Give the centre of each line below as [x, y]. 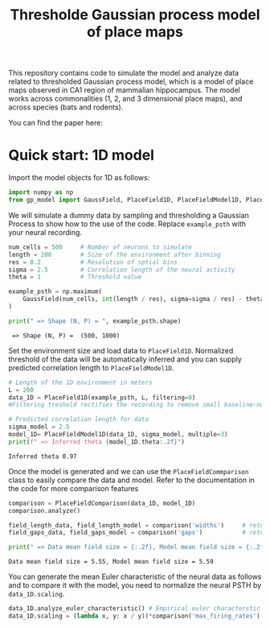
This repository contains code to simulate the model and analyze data [124, 73]
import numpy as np [41, 192]
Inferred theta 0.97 [43, 457]
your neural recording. [45, 232]
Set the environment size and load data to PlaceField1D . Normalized [121, 350]
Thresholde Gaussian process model [135, 15]
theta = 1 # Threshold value [75, 277]
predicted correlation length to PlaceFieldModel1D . [91, 367]
